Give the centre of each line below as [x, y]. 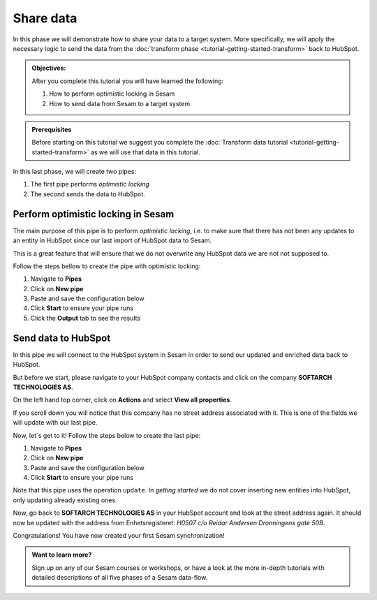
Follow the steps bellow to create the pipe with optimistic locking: [107, 266]
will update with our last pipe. [55, 423]
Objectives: [49, 68]
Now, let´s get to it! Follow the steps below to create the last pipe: [107, 435]
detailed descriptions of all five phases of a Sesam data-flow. [120, 578]
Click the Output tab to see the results [86, 318]
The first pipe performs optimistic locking [90, 184]
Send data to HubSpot [62, 338]
